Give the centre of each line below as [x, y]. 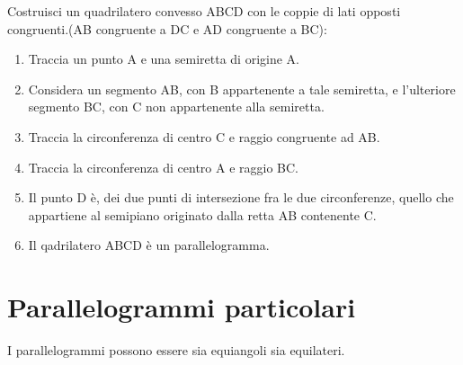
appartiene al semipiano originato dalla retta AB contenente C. [202, 214]
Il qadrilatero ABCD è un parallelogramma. [149, 245]
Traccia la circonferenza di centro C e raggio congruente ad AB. [204, 136]
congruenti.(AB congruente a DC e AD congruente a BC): [167, 28]
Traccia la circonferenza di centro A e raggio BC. [163, 167]
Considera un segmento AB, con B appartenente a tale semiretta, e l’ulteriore [242, 89]
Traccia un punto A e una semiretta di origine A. [164, 59]
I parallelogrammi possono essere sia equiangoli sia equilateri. [176, 350]
